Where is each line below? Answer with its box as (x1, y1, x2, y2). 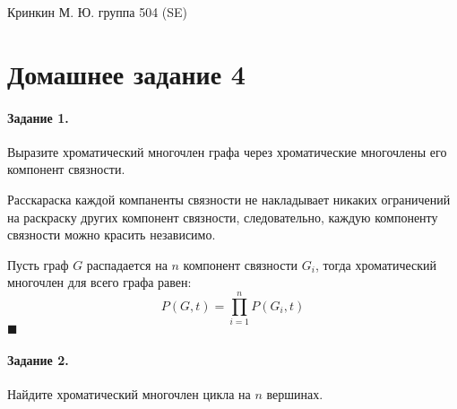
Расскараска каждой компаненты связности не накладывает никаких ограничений (7, 189, 451, 208)
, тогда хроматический (315, 255, 436, 274)
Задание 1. (7, 108, 69, 126)
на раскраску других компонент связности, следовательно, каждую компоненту (7, 207, 438, 226)
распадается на (86, 255, 168, 274)
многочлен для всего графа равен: (7, 273, 192, 292)
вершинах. (266, 384, 323, 403)
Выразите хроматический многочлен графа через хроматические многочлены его (7, 142, 447, 161)
